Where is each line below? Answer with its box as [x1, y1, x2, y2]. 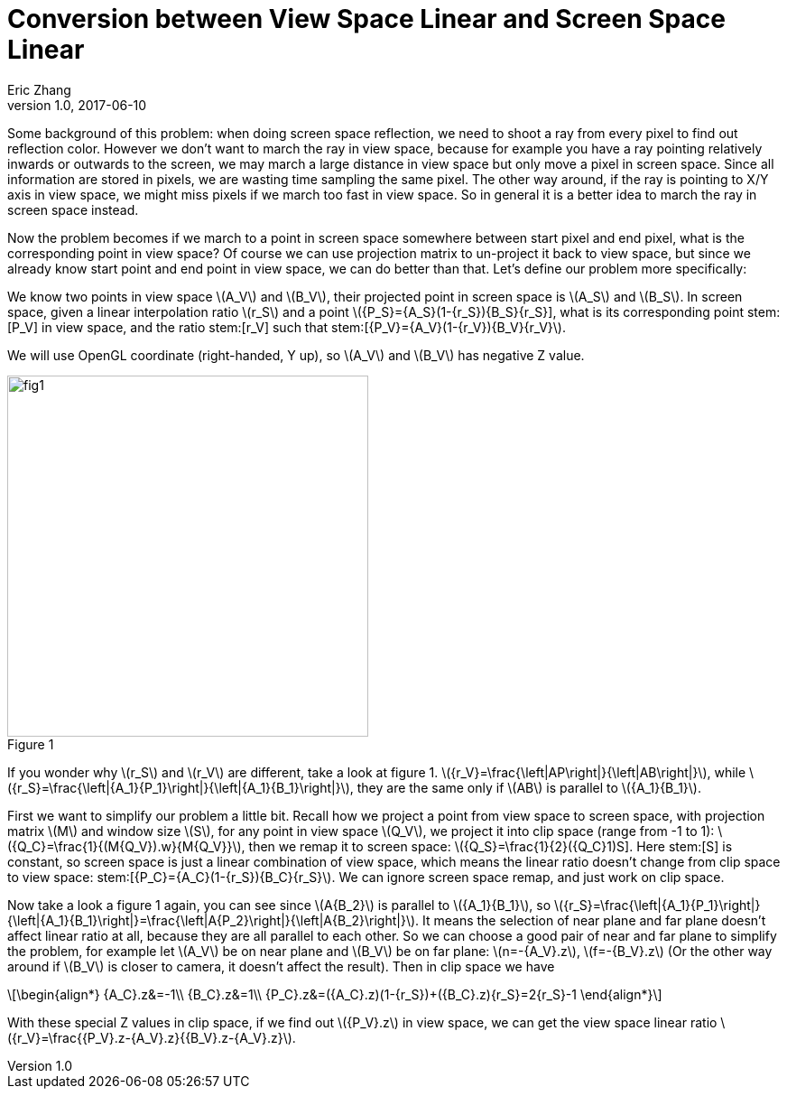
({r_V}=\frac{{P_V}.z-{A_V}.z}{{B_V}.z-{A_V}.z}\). [7, 1029, 296, 1045]
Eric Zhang [7, 81, 71, 98]
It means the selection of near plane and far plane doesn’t [421, 912, 766, 928]
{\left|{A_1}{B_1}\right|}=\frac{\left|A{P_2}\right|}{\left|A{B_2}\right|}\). [7, 912, 420, 928]
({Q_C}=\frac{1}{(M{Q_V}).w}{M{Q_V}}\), [7, 838, 245, 854]
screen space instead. [7, 201, 139, 218]
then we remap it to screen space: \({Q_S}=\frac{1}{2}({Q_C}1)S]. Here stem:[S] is [248, 838, 733, 854]
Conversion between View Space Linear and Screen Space [7, 4, 726, 34]
